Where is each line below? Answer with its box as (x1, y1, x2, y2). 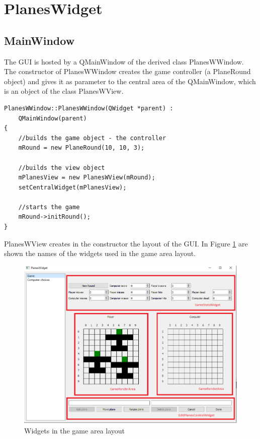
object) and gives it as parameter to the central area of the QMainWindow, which (4, 76, 256, 86)
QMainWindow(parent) (18, 114, 87, 122)
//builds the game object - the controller (18, 134, 166, 142)
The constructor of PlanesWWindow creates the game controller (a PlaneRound (4, 66, 251, 77)
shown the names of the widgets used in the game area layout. (4, 248, 196, 259)
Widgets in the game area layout (24, 425, 125, 435)
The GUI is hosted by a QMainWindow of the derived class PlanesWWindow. (4, 56, 244, 67)
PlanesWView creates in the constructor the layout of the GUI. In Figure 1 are (4, 238, 248, 248)
